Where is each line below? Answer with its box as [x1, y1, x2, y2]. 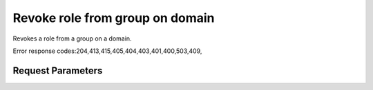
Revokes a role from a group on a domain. [12, 34, 132, 43]
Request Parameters [12, 65, 103, 76]
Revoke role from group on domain [12, 10, 215, 25]
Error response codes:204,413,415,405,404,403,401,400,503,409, [12, 47, 202, 55]
